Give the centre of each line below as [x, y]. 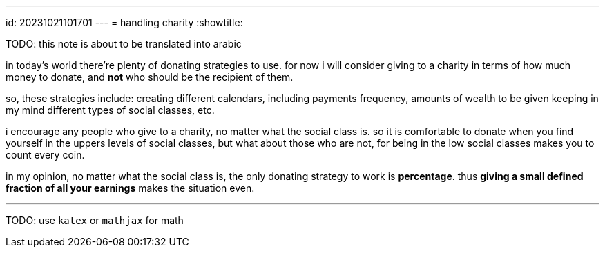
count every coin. [45, 155]
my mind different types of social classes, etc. [110, 110]
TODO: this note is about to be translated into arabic [124, 44]
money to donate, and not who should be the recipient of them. [150, 77]
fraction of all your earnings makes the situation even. [130, 188]
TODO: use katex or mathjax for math [95, 220]
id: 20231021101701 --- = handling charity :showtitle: [124, 22]
